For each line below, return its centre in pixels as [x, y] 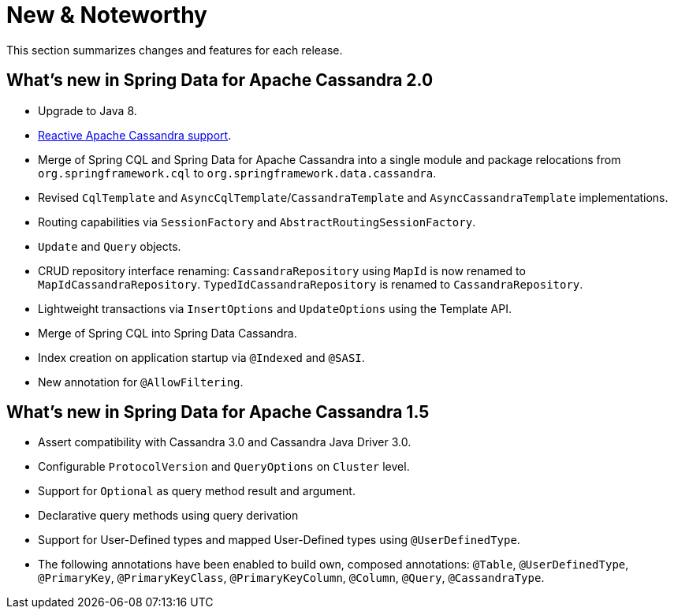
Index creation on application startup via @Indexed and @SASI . [201, 357]
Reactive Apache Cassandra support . [135, 135]
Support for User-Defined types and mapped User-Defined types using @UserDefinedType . [279, 540]
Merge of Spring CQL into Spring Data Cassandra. [168, 333]
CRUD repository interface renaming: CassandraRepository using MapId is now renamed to [282, 270]
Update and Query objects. [110, 246]
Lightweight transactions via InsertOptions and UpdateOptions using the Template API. [275, 308]
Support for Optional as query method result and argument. [197, 491]
